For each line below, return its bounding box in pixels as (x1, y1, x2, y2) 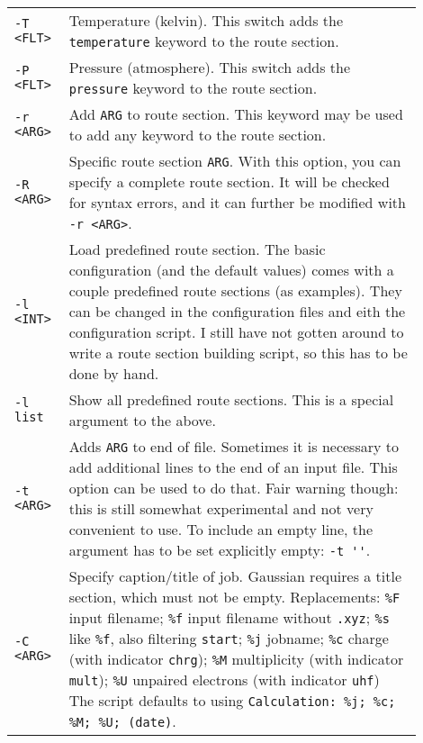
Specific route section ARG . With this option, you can (68, 150, 401, 171)
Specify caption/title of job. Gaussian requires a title (68, 566, 402, 586)
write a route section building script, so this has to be (68, 342, 408, 363)
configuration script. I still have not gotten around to (68, 322, 404, 342)
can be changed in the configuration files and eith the (68, 301, 406, 322)
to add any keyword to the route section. (68, 124, 327, 145)
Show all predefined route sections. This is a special (68, 389, 394, 410)
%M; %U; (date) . (68, 711, 176, 731)
